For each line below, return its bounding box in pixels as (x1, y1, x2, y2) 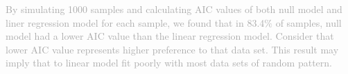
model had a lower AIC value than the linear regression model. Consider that (6, 29, 334, 43)
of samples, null (275, 15, 342, 29)
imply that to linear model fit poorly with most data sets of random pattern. (6, 56, 332, 70)
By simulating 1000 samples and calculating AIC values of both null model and (6, 2, 342, 16)
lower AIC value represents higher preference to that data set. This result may (6, 42, 339, 56)
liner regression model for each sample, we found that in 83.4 (6, 15, 265, 29)
